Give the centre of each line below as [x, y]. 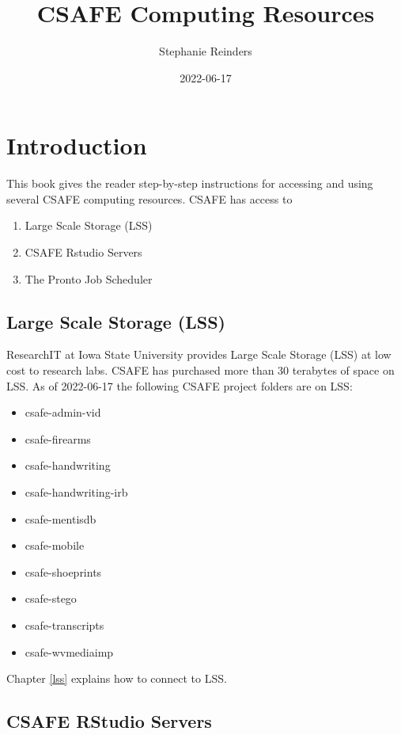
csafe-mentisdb [61, 518]
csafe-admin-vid [63, 412]
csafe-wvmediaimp [69, 651]
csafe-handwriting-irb [76, 491]
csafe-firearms [58, 438]
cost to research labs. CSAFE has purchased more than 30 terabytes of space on [200, 370]
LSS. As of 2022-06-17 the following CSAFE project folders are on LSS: [180, 385]
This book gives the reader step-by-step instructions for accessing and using [190, 183]
